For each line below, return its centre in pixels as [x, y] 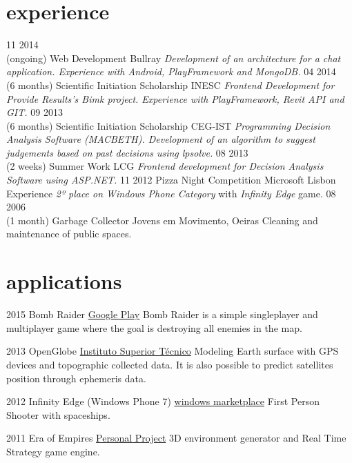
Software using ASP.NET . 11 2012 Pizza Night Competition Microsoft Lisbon [171, 180]
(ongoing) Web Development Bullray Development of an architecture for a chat [174, 58]
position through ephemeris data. [76, 378]
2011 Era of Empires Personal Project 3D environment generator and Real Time [176, 438]
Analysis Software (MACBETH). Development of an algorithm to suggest [161, 139]
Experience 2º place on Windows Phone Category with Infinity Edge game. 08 [171, 193]
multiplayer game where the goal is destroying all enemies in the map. [154, 327]
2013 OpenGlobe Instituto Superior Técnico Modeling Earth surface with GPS [173, 351]
